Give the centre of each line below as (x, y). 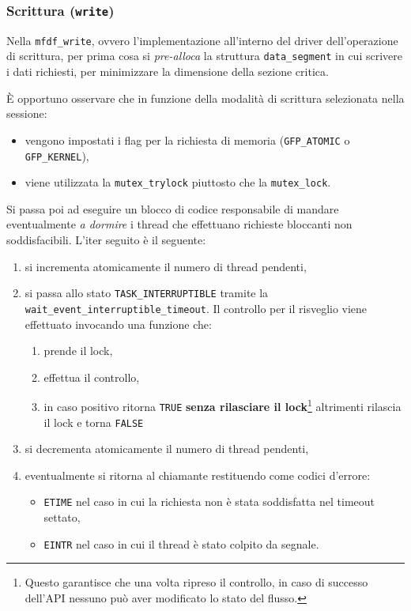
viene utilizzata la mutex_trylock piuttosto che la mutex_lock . (178, 182)
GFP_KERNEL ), (57, 155)
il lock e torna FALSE (94, 422)
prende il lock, (78, 351)
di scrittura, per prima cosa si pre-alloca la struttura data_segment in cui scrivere (204, 56)
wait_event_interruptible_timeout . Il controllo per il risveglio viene (196, 308)
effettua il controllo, (92, 377)
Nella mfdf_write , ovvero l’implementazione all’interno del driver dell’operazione (202, 40)
